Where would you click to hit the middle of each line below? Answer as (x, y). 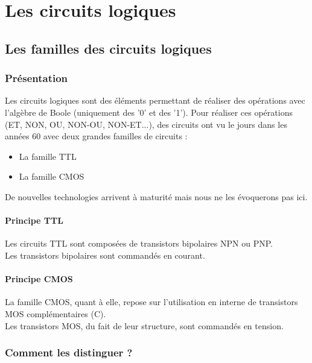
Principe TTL (34, 220)
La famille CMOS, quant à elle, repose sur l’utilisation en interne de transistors (151, 302)
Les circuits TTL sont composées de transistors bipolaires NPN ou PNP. (139, 243)
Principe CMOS (39, 279)
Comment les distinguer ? (69, 352)
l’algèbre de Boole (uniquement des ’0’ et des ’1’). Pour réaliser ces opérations (149, 112)
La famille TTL (48, 156)
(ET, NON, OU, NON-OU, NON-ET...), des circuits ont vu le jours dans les (146, 124)
